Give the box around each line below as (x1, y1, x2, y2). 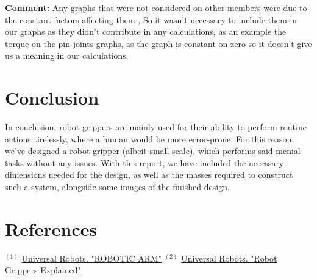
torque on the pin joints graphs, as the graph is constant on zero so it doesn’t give (5, 37, 312, 50)
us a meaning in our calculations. (5, 49, 129, 62)
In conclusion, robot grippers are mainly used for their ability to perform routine (5, 120, 307, 133)
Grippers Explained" (5, 263, 81, 276)
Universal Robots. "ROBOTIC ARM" (21, 251, 162, 264)
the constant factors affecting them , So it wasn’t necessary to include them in (5, 13, 297, 26)
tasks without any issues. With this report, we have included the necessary (5, 156, 284, 169)
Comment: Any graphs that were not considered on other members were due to (5, 1, 307, 13)
